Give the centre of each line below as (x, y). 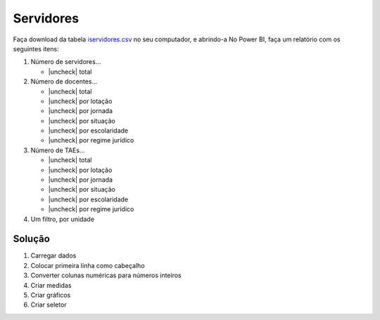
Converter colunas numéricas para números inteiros (106, 275)
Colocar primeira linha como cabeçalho (88, 265)
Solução (32, 239)
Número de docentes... (64, 81)
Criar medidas (51, 285)
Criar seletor (49, 305)
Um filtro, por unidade (63, 219)
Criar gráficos (51, 295)
